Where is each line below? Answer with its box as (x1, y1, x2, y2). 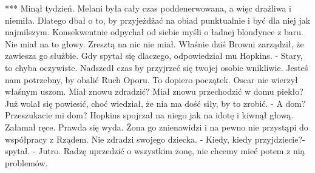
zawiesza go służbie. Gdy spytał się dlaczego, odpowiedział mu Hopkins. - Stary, (5, 49, 303, 62)
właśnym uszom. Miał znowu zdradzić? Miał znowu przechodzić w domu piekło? (5, 85, 303, 98)
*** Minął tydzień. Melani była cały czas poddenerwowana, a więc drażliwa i (5, 2, 291, 14)
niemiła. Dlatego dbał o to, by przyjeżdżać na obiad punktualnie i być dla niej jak (5, 13, 311, 26)
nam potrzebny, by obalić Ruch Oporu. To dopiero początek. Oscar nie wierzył (5, 73, 298, 86)
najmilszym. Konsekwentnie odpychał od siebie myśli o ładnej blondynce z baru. (5, 25, 303, 38)
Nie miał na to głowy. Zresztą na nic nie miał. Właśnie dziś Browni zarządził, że (5, 37, 304, 50)
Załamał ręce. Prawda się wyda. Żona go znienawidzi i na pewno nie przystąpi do (5, 120, 308, 133)
